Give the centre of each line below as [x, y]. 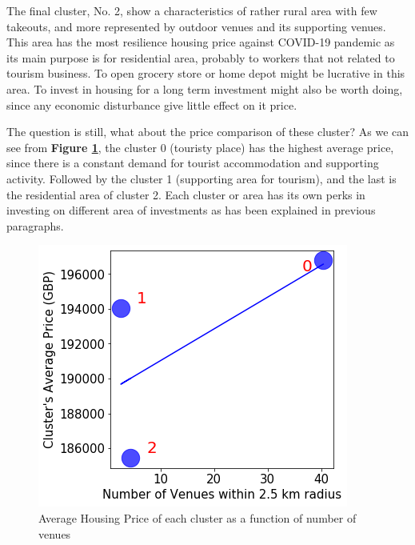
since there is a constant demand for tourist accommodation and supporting [193, 163]
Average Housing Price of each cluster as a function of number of [198, 517]
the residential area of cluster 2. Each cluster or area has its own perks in [186, 194]
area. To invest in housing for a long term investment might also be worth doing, [205, 88]
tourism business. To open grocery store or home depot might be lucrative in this [206, 73]
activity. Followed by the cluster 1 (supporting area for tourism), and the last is [202, 178]
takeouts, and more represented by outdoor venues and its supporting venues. [196, 26]
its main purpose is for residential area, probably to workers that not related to [201, 57]
